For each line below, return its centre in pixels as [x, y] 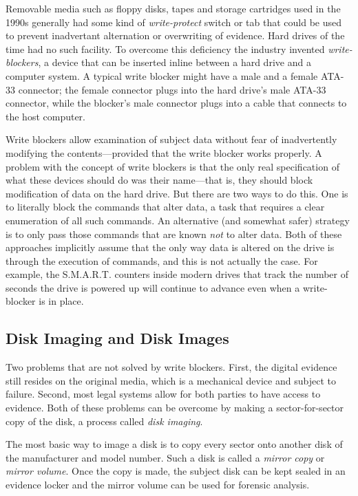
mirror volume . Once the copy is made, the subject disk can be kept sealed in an [176, 471]
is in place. [61, 301]
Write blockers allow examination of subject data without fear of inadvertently [171, 139]
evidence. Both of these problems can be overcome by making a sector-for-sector [175, 408]
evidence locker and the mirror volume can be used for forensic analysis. [158, 485]
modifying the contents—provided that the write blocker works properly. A [164, 152]
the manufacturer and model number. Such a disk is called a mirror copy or [165, 457]
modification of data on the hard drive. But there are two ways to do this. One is [177, 193]
